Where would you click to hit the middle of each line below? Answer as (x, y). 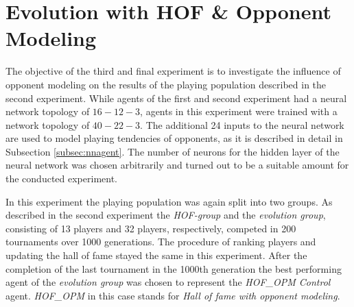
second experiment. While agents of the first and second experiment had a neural (176, 98)
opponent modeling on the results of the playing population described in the (166, 84)
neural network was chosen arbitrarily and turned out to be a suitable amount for (177, 165)
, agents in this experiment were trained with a (239, 111)
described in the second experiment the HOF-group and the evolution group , (166, 215)
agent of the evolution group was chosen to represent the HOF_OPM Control (168, 282)
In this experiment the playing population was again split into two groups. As (169, 201)
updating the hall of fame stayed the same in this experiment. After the (156, 255)
